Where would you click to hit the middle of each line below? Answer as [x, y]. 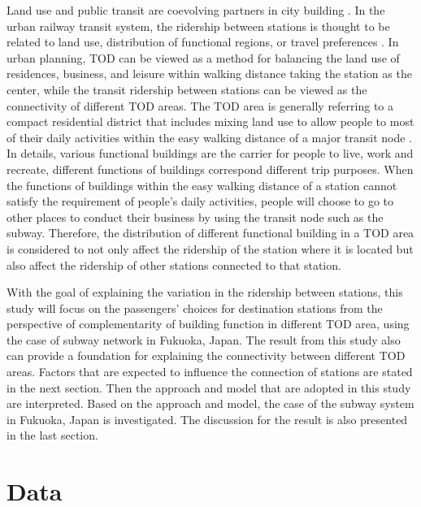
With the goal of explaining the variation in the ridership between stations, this [205, 292]
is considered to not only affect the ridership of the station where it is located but [210, 248]
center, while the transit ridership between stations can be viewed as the [187, 89]
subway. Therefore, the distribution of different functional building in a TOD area [210, 233]
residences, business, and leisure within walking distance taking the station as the [209, 74]
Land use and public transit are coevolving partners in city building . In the [196, 10]
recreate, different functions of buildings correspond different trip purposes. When [210, 169]
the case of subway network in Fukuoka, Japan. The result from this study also [204, 339]
